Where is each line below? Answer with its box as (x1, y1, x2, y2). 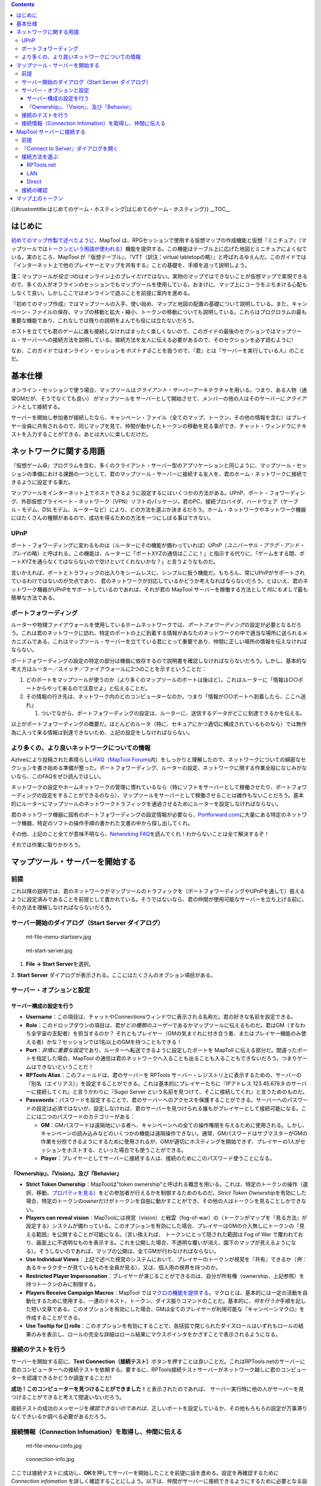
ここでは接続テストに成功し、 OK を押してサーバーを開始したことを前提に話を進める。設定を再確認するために (11, 1469, 279, 1476)
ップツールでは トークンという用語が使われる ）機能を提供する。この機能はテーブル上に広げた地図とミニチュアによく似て (11, 245, 307, 252)
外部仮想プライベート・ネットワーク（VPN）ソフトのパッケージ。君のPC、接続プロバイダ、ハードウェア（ (21, 498, 284, 505)
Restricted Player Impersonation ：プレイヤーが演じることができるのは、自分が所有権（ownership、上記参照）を (26, 1272, 305, 1279)
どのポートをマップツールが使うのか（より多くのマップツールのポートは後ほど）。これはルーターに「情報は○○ (26, 676, 298, 684)
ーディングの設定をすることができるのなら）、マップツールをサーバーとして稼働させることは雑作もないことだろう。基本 (11, 792, 304, 799)
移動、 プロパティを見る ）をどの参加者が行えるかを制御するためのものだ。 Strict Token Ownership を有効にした (36, 1189, 307, 1196)
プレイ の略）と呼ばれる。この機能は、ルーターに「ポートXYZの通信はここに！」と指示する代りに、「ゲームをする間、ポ (11, 550, 306, 557)
